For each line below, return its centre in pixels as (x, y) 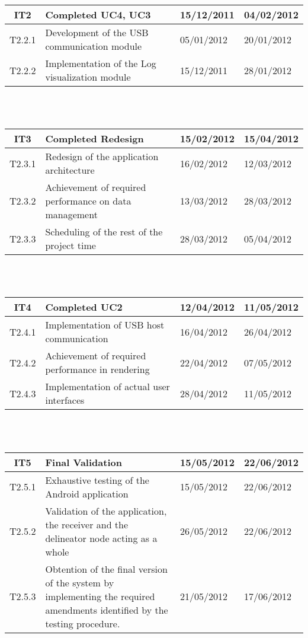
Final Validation (84, 462)
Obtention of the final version (106, 569)
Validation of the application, (106, 511)
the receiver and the (87, 524)
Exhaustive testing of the (97, 480)
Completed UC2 (84, 307)
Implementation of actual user (108, 387)
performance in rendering (97, 369)
